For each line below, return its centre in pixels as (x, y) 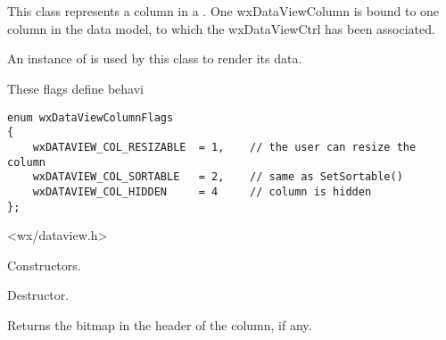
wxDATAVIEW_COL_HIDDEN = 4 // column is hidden (202, 191)
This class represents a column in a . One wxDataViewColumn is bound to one (223, 11)
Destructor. (38, 295)
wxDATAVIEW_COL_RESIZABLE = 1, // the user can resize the (224, 147)
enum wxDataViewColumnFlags (91, 117)
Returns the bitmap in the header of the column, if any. (160, 324)
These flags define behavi (75, 88)
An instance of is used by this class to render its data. (155, 58)
